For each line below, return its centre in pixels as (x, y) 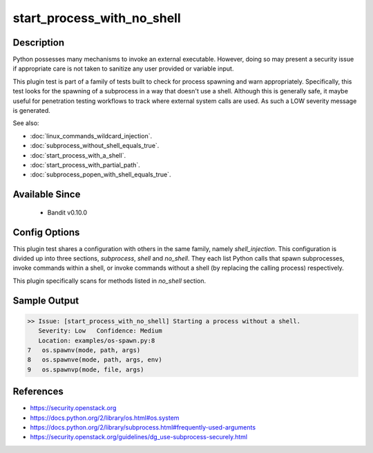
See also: (26, 123)
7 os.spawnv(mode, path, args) (84, 350)
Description (39, 43)
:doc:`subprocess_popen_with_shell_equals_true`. (101, 175)
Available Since (47, 195)
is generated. (32, 111)
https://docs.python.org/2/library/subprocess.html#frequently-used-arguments (143, 427)
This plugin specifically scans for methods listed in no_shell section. (109, 281)
